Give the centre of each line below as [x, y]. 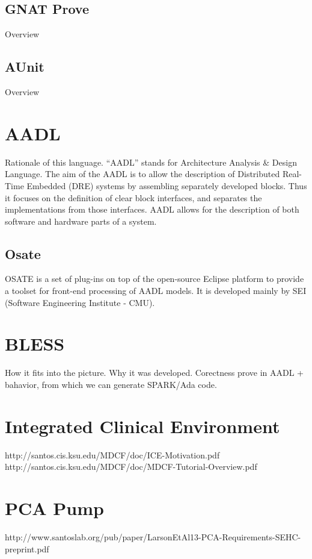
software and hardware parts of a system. [81, 221]
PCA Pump [54, 508]
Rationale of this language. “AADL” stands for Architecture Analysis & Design [151, 162]
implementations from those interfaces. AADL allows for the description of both [152, 209]
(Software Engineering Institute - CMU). [80, 302]
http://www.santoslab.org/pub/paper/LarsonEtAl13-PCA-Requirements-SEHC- [153, 537]
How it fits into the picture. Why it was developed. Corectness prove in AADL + [154, 373]
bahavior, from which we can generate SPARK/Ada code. [111, 384]
